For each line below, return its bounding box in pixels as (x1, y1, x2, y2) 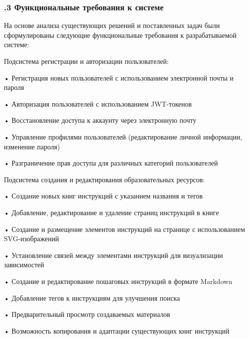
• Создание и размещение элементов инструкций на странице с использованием (4, 224, 245, 234)
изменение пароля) (4, 141, 60, 151)
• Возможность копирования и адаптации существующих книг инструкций (4, 325, 230, 336)
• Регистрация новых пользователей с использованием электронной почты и (4, 72, 234, 83)
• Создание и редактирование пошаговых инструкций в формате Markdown (4, 276, 233, 286)
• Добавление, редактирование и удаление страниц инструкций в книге (4, 207, 219, 217)
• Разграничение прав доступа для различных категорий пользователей (4, 158, 218, 168)
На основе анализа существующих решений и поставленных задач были (4, 20, 220, 30)
